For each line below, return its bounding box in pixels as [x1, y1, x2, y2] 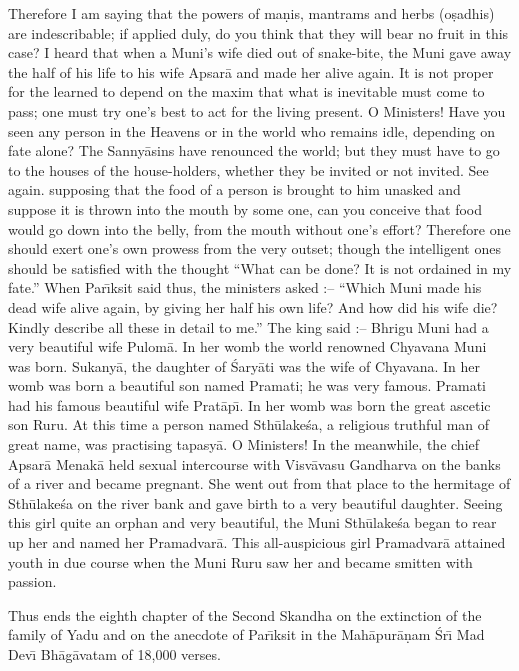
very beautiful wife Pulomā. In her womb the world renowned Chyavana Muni [8, 336, 487, 357]
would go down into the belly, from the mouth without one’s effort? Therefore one [8, 218, 511, 239]
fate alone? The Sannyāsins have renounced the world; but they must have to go [8, 140, 500, 161]
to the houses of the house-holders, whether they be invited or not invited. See [8, 159, 489, 180]
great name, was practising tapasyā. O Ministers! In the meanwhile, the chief [8, 434, 480, 455]
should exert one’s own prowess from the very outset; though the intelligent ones [8, 238, 501, 259]
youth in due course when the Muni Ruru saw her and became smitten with [8, 551, 473, 572]
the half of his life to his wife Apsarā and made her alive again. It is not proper [8, 61, 494, 82]
